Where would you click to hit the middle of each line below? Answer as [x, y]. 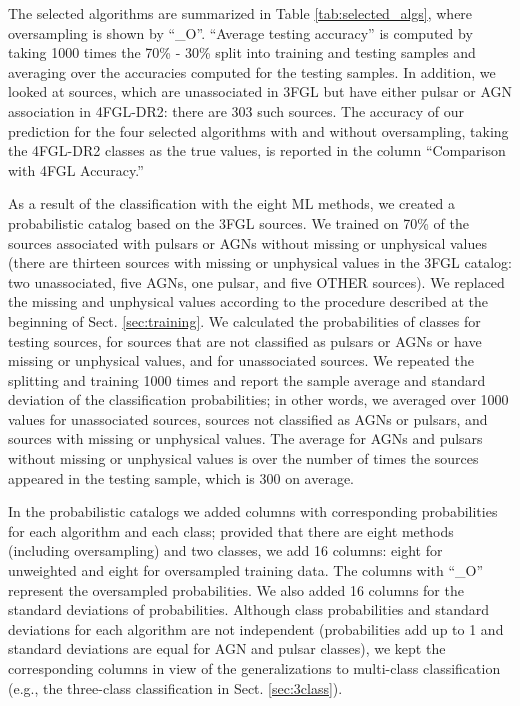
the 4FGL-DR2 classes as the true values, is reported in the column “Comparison [257, 150]
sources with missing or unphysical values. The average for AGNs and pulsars [245, 438]
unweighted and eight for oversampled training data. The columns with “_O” [246, 570]
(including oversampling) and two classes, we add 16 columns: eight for [225, 550]
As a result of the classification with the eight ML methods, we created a [232, 203]
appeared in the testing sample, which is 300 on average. [181, 477]
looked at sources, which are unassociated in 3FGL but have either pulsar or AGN [260, 91]
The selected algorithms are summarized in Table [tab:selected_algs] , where [240, 13]
